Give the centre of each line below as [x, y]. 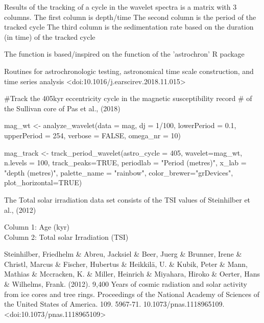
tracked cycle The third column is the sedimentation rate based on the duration [129, 27]
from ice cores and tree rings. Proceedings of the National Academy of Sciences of [132, 294]
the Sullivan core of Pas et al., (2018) [62, 108]
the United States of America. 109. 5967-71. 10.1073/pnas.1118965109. [114, 304]
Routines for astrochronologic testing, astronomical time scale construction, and [129, 71]
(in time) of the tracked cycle [50, 36]
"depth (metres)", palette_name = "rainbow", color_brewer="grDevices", [119, 172]
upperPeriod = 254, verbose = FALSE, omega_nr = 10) [92, 135]
